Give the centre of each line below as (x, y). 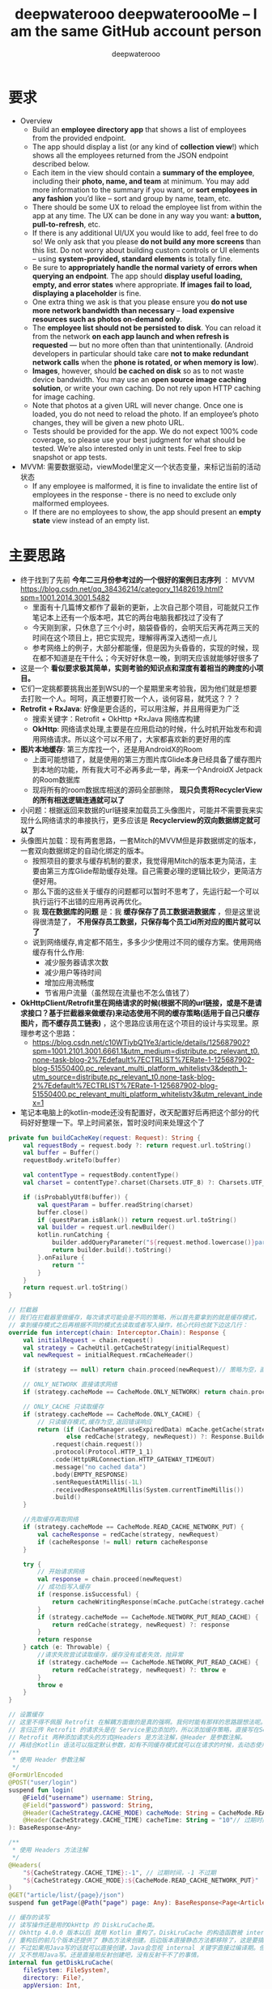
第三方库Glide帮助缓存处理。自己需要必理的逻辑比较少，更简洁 (151, 871)
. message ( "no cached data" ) (99, 1467)
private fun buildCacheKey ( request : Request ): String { (104, 1138)
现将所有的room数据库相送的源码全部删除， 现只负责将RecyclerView (147, 790)
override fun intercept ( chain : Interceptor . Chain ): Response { (117, 1332)
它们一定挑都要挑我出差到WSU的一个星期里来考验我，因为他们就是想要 (138, 688)
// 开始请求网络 (61, 1572)
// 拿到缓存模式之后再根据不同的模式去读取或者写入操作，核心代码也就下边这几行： (128, 1325)
